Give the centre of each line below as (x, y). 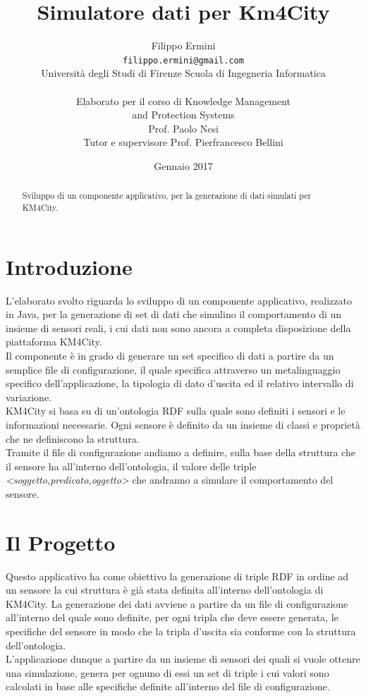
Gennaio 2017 (183, 165)
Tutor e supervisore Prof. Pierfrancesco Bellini (183, 142)
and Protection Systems (183, 115)
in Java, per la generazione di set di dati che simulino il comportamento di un (174, 314)
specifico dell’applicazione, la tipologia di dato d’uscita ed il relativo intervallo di (180, 383)
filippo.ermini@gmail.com (183, 60)
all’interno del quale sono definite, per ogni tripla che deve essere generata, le (172, 617)
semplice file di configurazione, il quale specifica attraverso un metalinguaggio (173, 369)
